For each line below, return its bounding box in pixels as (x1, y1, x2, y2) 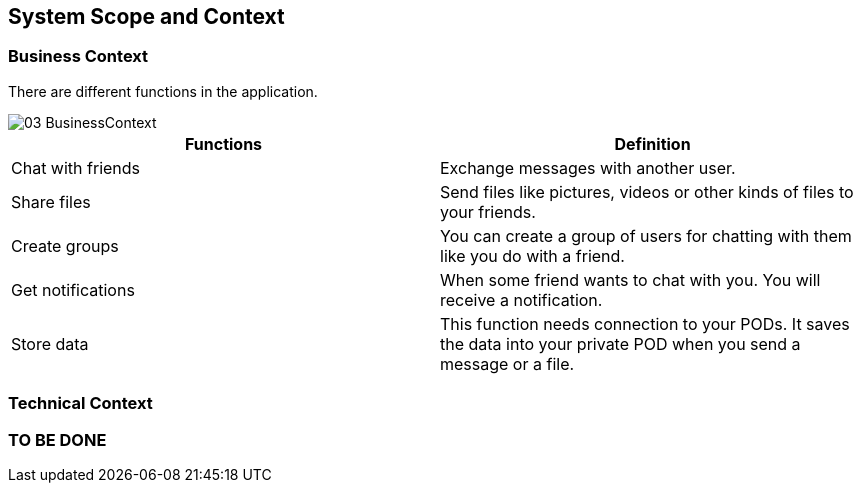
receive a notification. (440, 289, 603, 310)
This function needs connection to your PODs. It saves (440, 313, 850, 334)
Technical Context (8, 393, 153, 414)
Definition (614, 133, 691, 154)
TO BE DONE (8, 429, 107, 450)
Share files (11, 191, 91, 212)
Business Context (8, 46, 149, 67)
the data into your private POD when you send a (440, 333, 801, 354)
